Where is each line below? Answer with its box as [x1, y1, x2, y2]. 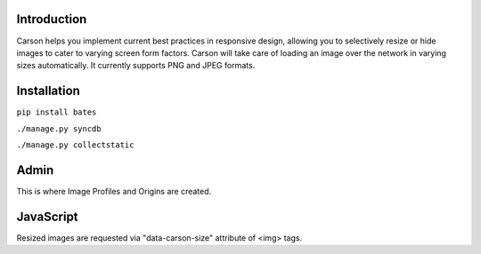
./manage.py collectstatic [16, 139, 135, 150]
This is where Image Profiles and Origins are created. [16, 186, 212, 196]
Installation [16, 83, 80, 99]
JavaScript [16, 209, 79, 224]
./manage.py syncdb [16, 123, 102, 133]
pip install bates [16, 107, 97, 117]
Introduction [16, 12, 87, 27]
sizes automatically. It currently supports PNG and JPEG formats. [16, 60, 256, 71]
